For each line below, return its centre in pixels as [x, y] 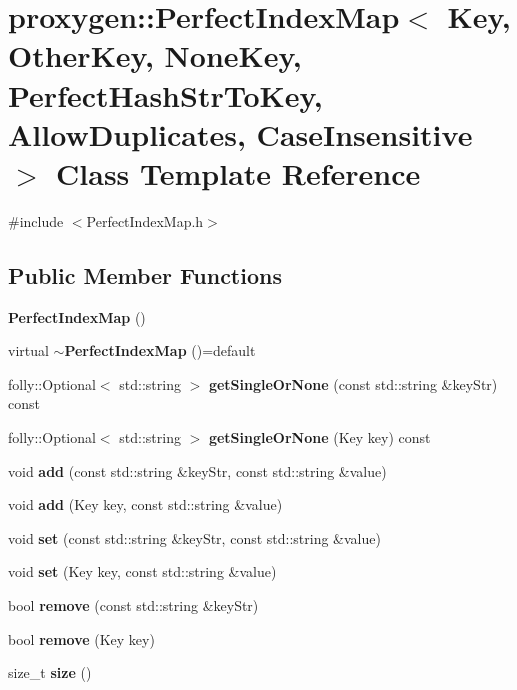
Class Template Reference [238, 172]
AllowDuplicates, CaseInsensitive [240, 133]
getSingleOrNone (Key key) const [319, 437]
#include [36, 220]
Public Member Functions [145, 274]
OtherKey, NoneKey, [155, 55]
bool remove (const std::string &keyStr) [133, 605]
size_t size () [50, 672]
